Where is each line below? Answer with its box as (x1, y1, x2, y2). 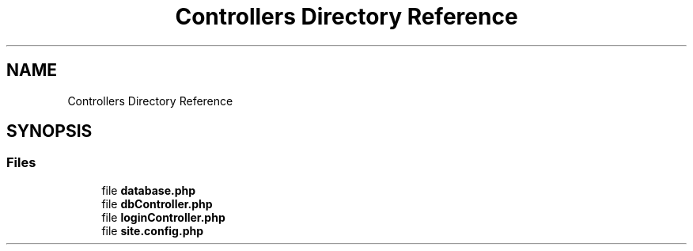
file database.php (101, 183, 196, 197)
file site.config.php (101, 223, 204, 238)
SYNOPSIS (6, 121, 93, 142)
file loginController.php (101, 210, 225, 224)
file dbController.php (101, 196, 213, 211)
